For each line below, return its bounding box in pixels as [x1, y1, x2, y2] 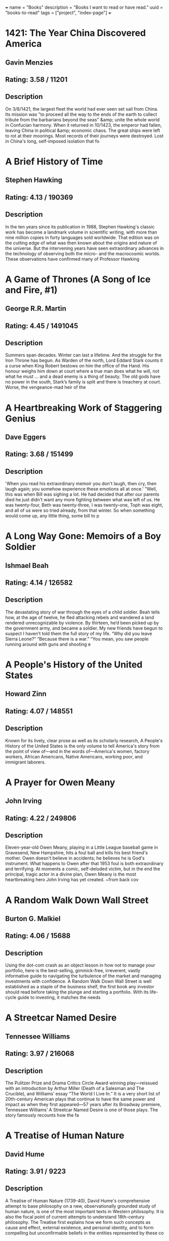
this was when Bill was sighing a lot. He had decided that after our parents [5, 491, 160, 497]
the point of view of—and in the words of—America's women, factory [5, 748, 150, 754]
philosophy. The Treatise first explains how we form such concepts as [5, 1219, 151, 1225]
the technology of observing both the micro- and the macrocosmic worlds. [5, 250, 160, 257]
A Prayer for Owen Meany [5, 777, 116, 788]
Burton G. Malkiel [5, 915, 61, 923]
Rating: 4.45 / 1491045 [5, 321, 78, 330]
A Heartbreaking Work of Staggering [5, 402, 162, 413]
